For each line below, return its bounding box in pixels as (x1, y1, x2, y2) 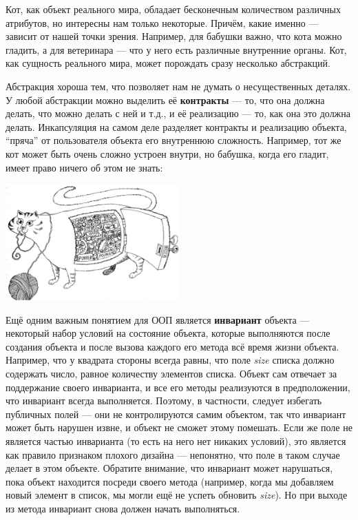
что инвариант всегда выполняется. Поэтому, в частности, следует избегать (6, 393, 322, 408)
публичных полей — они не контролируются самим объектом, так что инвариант (6, 406, 346, 421)
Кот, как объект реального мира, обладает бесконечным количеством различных (6, 2, 341, 16)
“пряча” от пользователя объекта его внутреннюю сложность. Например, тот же (6, 133, 341, 147)
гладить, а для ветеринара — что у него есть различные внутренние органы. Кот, (6, 42, 347, 56)
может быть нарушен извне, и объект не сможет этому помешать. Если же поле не (6, 420, 352, 435)
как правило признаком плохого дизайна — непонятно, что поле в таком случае (6, 447, 340, 461)
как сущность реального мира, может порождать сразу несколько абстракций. (6, 56, 330, 70)
